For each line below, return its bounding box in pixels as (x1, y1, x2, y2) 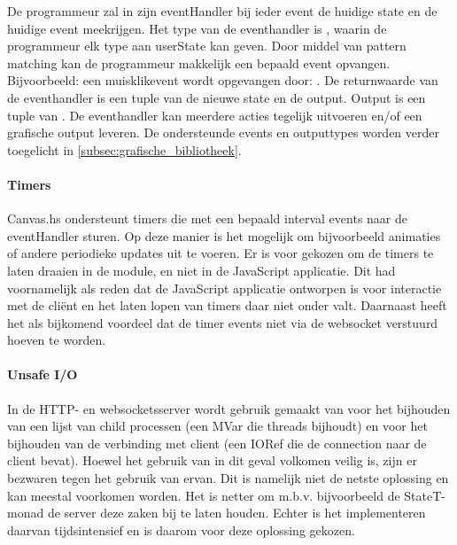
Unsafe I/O (7, 365, 78, 384)
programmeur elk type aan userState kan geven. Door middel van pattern (7, 36, 407, 55)
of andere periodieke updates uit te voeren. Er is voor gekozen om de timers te (7, 244, 434, 262)
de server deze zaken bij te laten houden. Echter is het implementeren (47, 503, 426, 522)
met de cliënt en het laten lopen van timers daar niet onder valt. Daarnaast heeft (7, 296, 447, 315)
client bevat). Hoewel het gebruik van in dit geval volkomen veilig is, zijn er (7, 451, 417, 470)
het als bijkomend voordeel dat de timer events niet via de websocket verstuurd (7, 313, 438, 331)
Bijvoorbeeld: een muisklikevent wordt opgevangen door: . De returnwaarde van (7, 71, 438, 90)
